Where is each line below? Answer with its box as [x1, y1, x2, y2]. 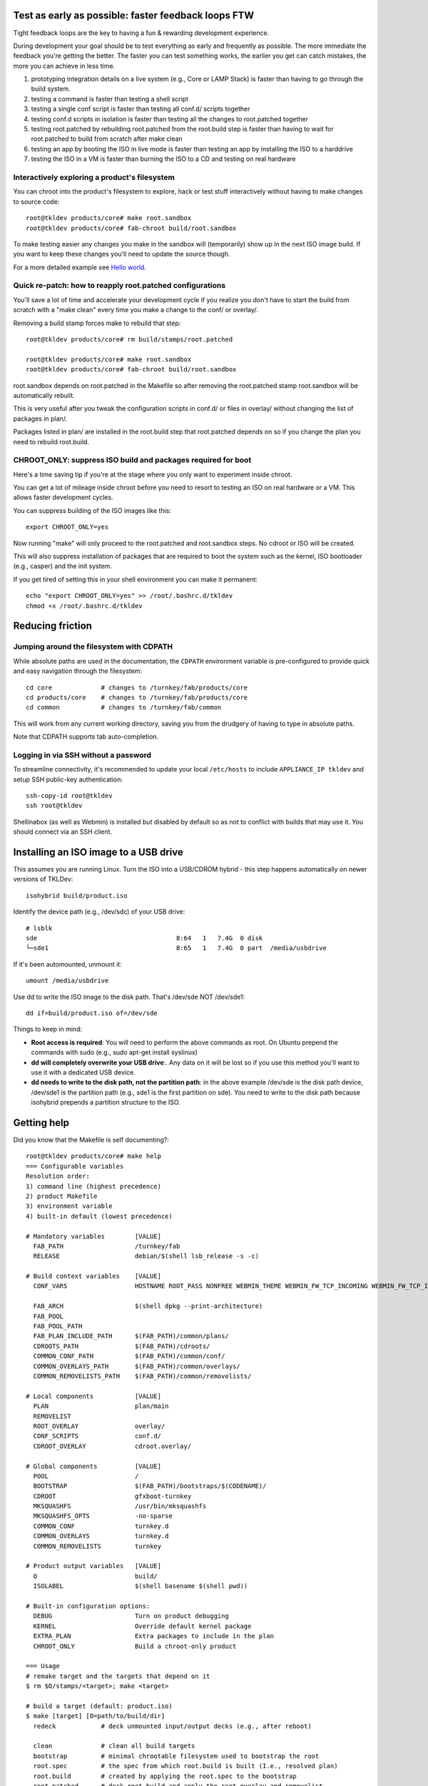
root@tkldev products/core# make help [26, 1152, 162, 1160]
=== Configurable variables [26, 1162, 124, 1170]
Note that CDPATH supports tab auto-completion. [13, 732, 159, 741]
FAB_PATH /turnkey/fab [33, 1242, 180, 1250]
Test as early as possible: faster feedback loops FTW [13, 9, 255, 21]
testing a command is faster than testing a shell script [31, 94, 189, 103]
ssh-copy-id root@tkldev [26, 792, 113, 799]
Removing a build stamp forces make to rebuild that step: [13, 319, 181, 327]
